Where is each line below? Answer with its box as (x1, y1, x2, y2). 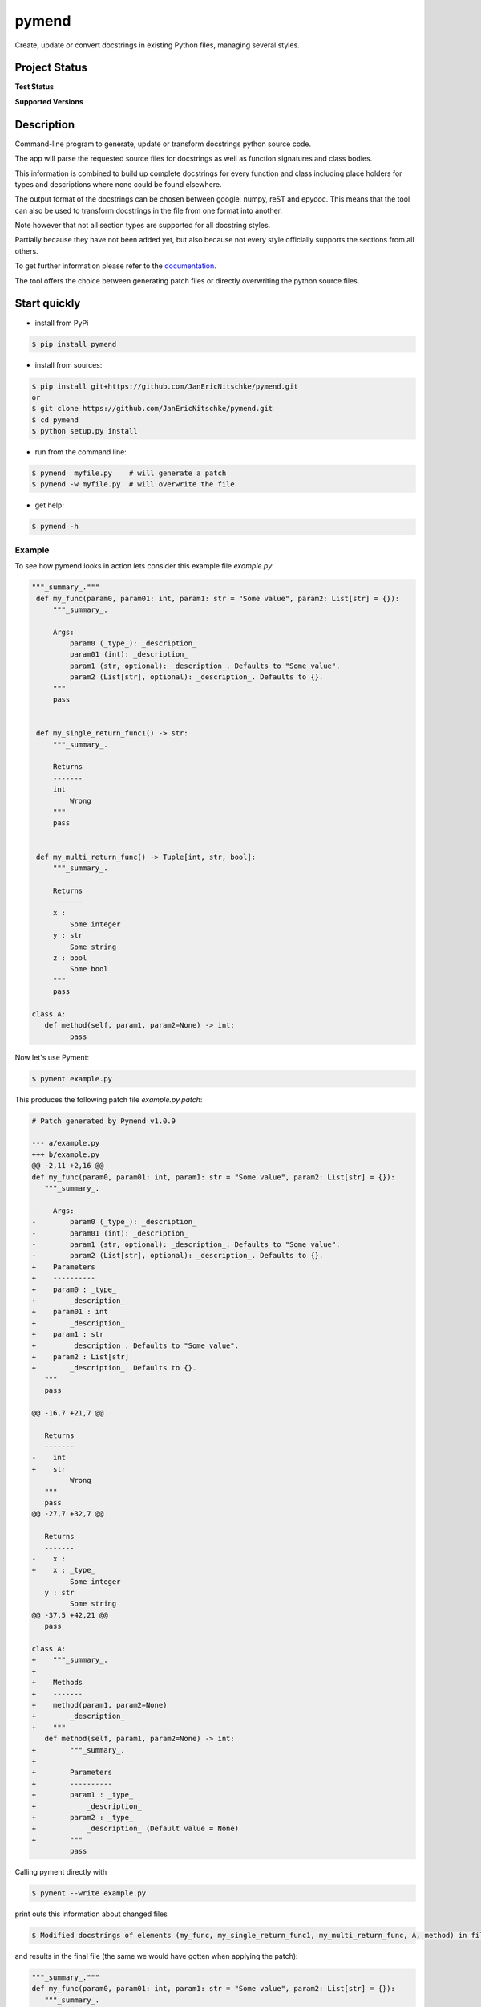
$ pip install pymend (31, 340, 117, 348)
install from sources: (34, 360, 103, 369)
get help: (34, 500, 64, 510)
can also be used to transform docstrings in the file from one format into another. (14, 206, 283, 215)
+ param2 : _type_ (31, 1813, 134, 1822)
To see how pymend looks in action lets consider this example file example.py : (14, 561, 274, 571)
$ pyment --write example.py (31, 1889, 147, 1898)
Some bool (69, 964, 108, 974)
